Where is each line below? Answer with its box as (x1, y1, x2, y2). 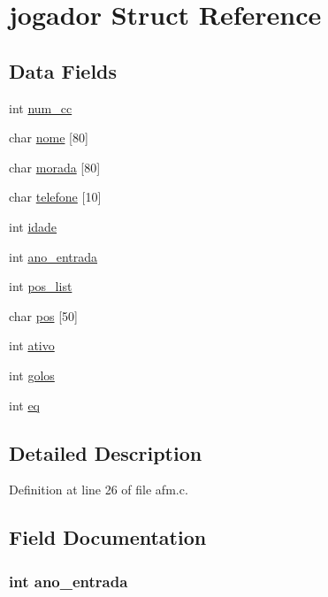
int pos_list (9, 277, 72, 295)
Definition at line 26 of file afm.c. (9, 480, 188, 499)
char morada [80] (9, 157, 101, 176)
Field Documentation (9, 524, 207, 551)
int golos (9, 365, 55, 384)
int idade (9, 217, 57, 235)
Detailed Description (9, 439, 202, 466)
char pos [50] (9, 306, 78, 325)
